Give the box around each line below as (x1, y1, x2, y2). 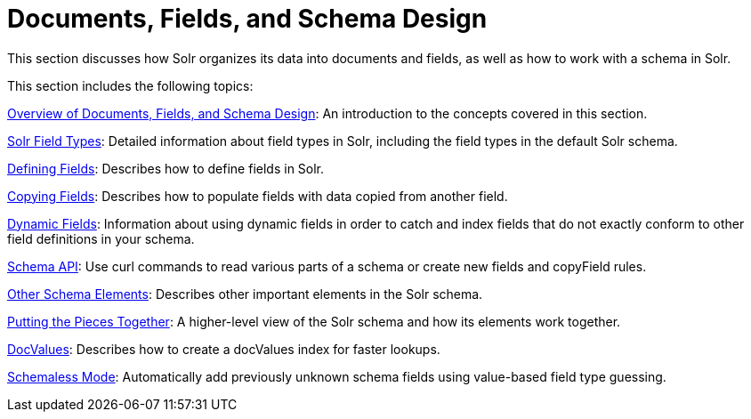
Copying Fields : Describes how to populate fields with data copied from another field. (7, 188, 508, 204)
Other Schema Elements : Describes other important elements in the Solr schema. (7, 286, 483, 302)
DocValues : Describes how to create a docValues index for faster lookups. (7, 341, 440, 357)
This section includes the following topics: (7, 77, 254, 93)
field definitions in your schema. (7, 230, 195, 246)
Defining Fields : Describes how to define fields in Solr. (7, 160, 325, 176)
